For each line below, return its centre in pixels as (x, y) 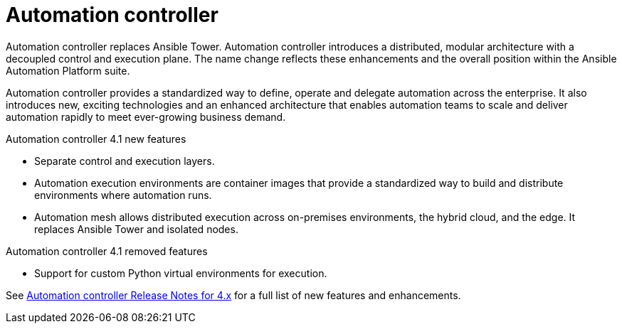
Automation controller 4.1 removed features (107, 251)
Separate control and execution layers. (125, 161)
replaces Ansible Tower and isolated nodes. (136, 229)
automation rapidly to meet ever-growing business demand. (146, 117)
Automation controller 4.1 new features (96, 139)
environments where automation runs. (123, 195)
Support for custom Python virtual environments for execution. (181, 273)
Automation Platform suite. (68, 70)
